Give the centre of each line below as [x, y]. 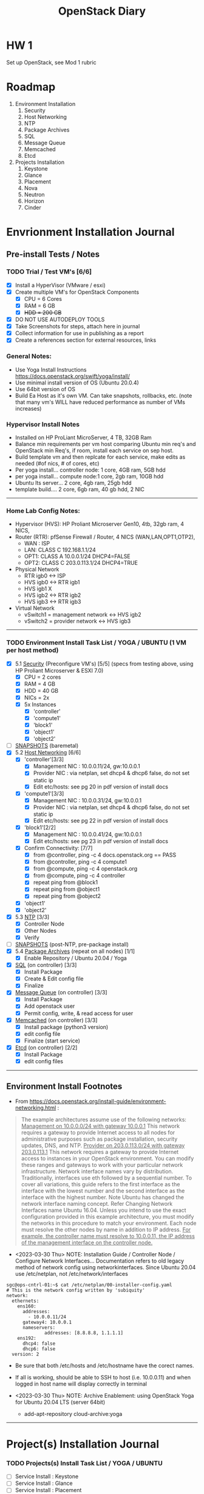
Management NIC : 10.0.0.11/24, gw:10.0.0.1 [87, 766]
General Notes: [29, 356]
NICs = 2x [37, 697]
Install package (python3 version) [66, 1027]
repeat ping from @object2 [67, 896]
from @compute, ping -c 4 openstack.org [85, 869]
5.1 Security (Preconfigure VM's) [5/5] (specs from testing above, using [104, 664]
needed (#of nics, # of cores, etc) [57, 463]
